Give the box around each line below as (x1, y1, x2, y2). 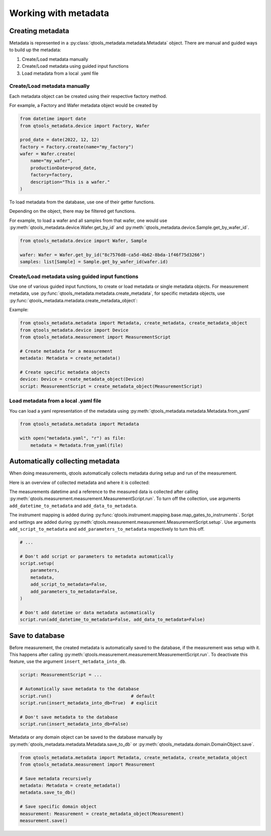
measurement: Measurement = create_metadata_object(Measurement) (20, 811, 184, 816)
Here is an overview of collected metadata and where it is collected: (9, 480, 150, 486)
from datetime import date (20, 116, 86, 122)
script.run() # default (20, 693, 155, 699)
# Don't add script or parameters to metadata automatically (20, 553, 174, 559)
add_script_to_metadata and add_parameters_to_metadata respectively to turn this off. (9, 526, 205, 532)
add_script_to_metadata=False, (30, 581, 107, 587)
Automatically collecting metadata (9, 457, 120, 465)
